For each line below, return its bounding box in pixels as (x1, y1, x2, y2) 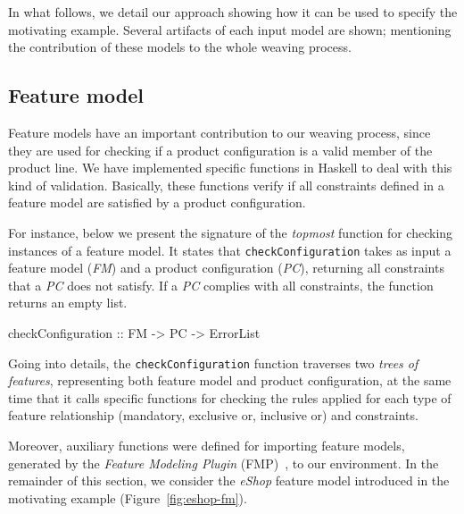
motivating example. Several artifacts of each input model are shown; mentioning (8, 20, 452, 38)
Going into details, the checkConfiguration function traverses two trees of (8, 353, 418, 372)
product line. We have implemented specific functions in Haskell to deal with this (8, 158, 452, 177)
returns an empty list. (8, 293, 128, 312)
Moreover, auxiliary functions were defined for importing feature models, (8, 436, 405, 455)
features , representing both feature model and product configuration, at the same (8, 371, 452, 390)
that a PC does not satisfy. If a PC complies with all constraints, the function (8, 275, 434, 294)
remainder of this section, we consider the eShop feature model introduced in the (8, 471, 450, 490)
